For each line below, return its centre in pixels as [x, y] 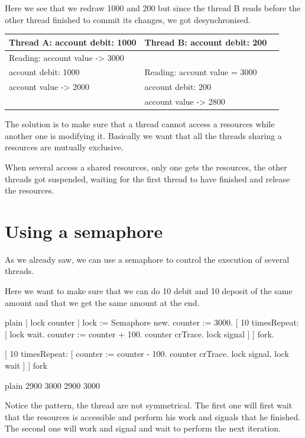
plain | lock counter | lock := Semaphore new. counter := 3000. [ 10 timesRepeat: [152, 322]
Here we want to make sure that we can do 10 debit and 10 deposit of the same [149, 291]
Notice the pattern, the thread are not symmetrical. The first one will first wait [149, 405]
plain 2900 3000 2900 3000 [53, 385]
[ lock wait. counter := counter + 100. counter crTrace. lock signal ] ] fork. [139, 334]
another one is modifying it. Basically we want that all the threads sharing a [143, 135]
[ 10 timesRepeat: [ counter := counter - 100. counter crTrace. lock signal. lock [147, 354]
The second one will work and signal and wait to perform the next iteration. [143, 428]
